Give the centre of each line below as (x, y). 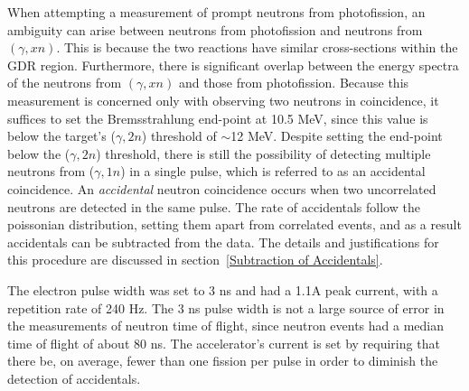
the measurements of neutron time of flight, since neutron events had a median (226, 326)
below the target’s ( (61, 136)
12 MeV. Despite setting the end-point (337, 136)
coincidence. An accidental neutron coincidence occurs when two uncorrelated (222, 188)
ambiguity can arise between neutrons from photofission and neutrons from (215, 29)
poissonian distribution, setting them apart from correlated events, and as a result (234, 224)
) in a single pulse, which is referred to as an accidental (273, 171)
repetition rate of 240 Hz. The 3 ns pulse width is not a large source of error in (226, 307)
